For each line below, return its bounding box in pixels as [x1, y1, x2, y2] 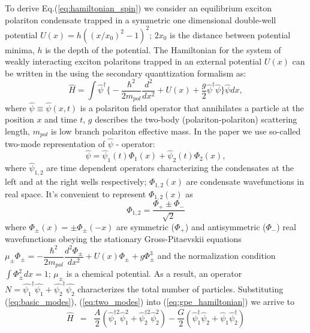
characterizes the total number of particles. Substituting [77, 282, 284, 295]
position [5, 113, 34, 126]
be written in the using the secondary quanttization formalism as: [5, 66, 246, 79]
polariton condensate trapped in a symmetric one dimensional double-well [5, 13, 276, 26]
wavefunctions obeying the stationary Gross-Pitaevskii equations [5, 233, 242, 245]
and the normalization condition [157, 249, 276, 262]
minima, [5, 43, 35, 56]
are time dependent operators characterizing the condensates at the [46, 161, 294, 174]
